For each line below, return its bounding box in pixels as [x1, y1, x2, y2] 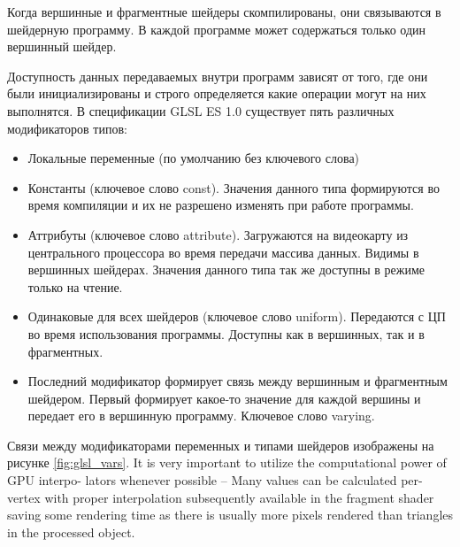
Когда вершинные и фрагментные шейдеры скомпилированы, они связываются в [7, 3, 441, 20]
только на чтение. [27, 277, 123, 296]
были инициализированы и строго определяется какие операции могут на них [7, 84, 426, 103]
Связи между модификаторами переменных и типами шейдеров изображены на [7, 435, 434, 454]
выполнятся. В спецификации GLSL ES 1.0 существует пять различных [7, 101, 395, 119]
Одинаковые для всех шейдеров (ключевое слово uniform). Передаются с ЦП [27, 307, 446, 326]
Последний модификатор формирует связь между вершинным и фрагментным [27, 372, 448, 390]
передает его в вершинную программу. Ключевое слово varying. [27, 406, 375, 425]
